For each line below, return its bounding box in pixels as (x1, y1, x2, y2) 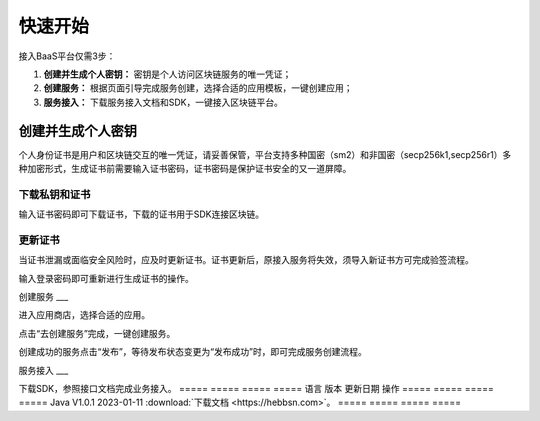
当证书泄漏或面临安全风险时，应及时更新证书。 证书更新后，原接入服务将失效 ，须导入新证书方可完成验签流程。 (18, 254, 474, 266)
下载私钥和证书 (18, 187, 91, 201)
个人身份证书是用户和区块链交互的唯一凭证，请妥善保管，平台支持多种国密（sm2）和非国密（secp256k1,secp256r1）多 (18, 148, 512, 160)
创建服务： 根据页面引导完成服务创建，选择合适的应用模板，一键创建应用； (43, 82, 353, 94)
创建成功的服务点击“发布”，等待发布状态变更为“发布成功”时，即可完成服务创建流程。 (18, 346, 367, 358)
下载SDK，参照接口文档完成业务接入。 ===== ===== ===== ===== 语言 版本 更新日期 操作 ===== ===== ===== (18, 383, 494, 395)
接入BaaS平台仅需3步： (18, 50, 116, 62)
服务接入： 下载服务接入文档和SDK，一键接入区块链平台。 (43, 96, 284, 108)
